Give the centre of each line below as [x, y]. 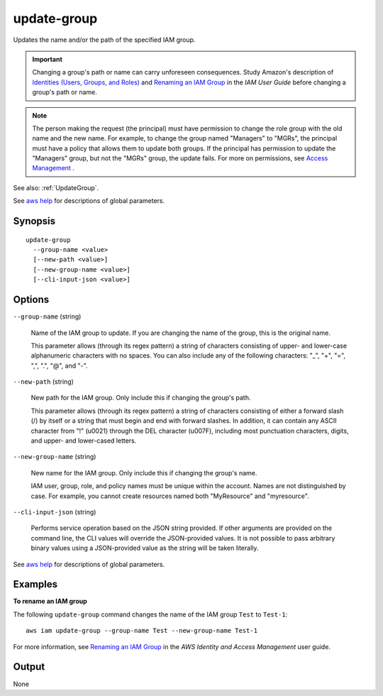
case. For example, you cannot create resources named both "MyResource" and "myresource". [170, 496]
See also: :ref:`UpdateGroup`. [56, 187]
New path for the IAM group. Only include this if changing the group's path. [141, 398]
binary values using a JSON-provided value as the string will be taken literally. [145, 548]
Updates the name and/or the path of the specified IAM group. [104, 40]
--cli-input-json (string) [55, 512]
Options [31, 300]
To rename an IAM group [50, 601]
